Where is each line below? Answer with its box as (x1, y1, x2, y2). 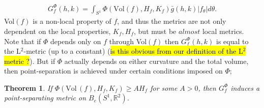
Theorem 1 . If (4, 82, 52, 93)
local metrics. (202, 25, 244, 36)
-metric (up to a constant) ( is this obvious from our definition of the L (23, 46, 243, 56)
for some (150, 82, 178, 93)
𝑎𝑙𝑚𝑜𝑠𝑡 (178, 28, 200, 35)
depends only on (50, 35, 101, 46)
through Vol (109, 35, 147, 46)
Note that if (4, 35, 41, 46)
